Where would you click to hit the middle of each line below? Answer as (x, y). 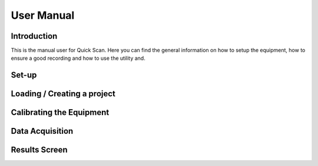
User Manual (43, 15)
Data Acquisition (42, 131)
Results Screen (39, 150)
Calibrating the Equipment (60, 112)
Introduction (34, 36)
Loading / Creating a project (63, 94)
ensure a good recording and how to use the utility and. (78, 58)
